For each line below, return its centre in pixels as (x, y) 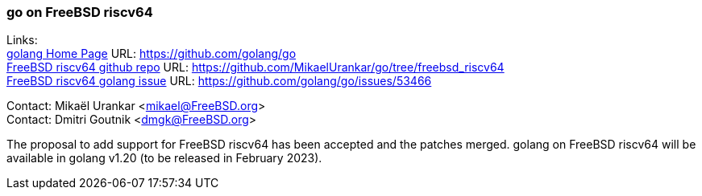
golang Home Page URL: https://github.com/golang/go (152, 54)
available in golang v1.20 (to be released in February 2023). (164, 158)
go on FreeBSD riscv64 (80, 12)
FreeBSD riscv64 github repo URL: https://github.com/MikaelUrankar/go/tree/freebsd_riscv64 (255, 67)
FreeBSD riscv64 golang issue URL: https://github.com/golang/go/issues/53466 (219, 81)
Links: (22, 40)
